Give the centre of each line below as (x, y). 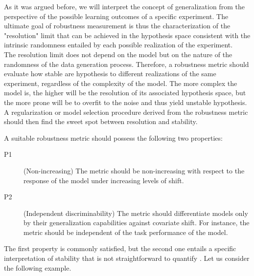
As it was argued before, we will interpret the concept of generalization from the (124, 6)
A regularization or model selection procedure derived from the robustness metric (126, 112)
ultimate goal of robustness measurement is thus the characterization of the (117, 26)
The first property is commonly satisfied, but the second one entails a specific (120, 248)
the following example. (38, 267)
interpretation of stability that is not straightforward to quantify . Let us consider (127, 258)
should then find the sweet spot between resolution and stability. (101, 121)
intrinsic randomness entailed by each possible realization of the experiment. (118, 45)
